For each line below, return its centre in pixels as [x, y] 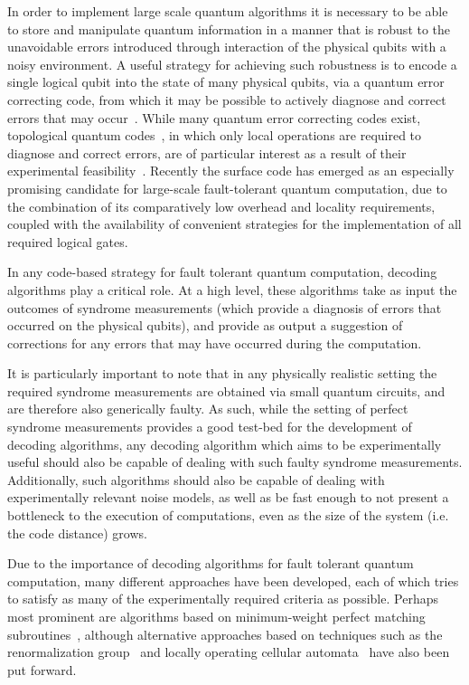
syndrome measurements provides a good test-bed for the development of [210, 427]
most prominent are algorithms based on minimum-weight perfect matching [216, 616]
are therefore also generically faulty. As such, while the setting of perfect [208, 409]
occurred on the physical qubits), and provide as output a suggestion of [205, 325]
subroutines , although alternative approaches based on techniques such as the [225, 634]
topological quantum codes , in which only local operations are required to [215, 135]
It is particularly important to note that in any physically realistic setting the [222, 373]
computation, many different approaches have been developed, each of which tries [233, 580]
